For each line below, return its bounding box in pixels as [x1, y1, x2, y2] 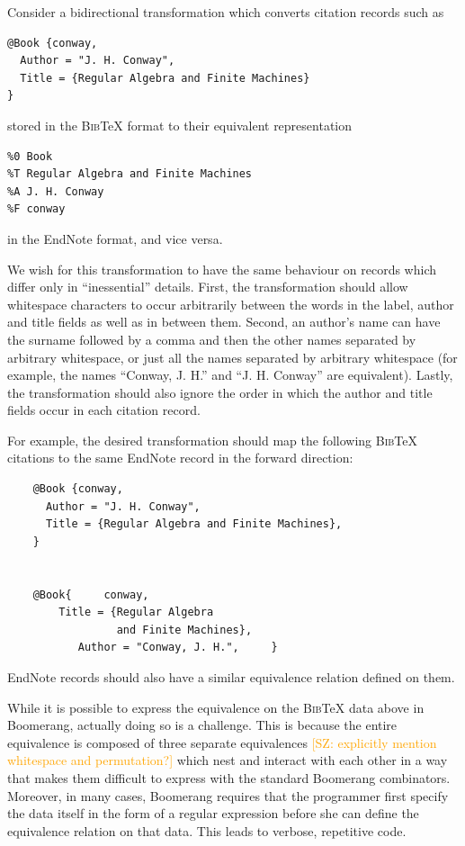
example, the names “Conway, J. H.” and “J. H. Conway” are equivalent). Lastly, [7, 365, 453, 384]
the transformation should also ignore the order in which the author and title [7, 382, 433, 401]
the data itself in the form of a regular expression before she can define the [7, 804, 419, 823]
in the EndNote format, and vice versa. [7, 229, 223, 247]
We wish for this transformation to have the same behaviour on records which [7, 259, 437, 278]
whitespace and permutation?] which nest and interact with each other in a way [7, 751, 448, 769]
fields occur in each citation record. [7, 400, 201, 419]
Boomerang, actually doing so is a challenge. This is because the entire [7, 715, 398, 734]
